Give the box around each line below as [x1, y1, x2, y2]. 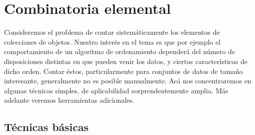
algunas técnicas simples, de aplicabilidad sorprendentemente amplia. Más [4, 85, 228, 95]
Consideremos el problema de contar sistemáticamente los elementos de [4, 27, 220, 37]
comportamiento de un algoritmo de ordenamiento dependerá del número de [4, 46, 235, 57]
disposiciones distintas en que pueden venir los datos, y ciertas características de [4, 56, 248, 66]
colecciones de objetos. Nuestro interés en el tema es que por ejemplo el [4, 36, 221, 47]
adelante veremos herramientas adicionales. [4, 95, 135, 105]
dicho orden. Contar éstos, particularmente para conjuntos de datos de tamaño [4, 66, 243, 76]
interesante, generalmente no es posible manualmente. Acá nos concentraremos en [4, 75, 252, 86]
